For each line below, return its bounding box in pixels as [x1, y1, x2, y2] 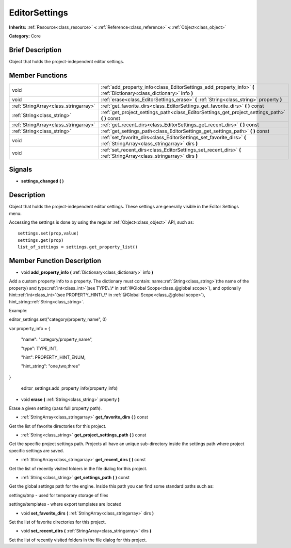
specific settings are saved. [9, 448, 64, 453]
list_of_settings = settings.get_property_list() [17, 244, 138, 250]
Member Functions [9, 71, 67, 80]
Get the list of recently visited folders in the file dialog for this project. [9, 465, 147, 471]
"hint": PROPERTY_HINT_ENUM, [21, 354, 86, 360]
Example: [9, 307, 28, 313]
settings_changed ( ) [21, 178, 64, 184]
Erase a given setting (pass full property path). [9, 405, 102, 411]
